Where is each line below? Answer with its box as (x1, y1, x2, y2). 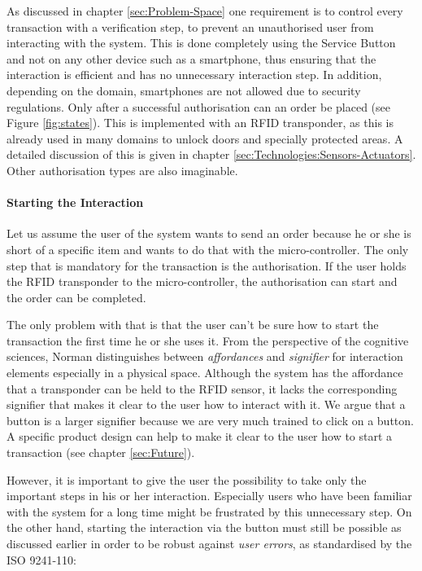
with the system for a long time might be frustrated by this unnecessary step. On (7, 503, 412, 520)
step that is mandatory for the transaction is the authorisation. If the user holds (7, 257, 407, 274)
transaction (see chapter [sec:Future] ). (7, 444, 195, 461)
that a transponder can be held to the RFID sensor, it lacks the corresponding (7, 380, 398, 397)
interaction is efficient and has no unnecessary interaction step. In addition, (7, 66, 382, 83)
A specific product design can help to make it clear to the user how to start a (7, 428, 393, 445)
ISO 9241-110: (7, 551, 76, 568)
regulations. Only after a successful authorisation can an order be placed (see (7, 98, 390, 115)
